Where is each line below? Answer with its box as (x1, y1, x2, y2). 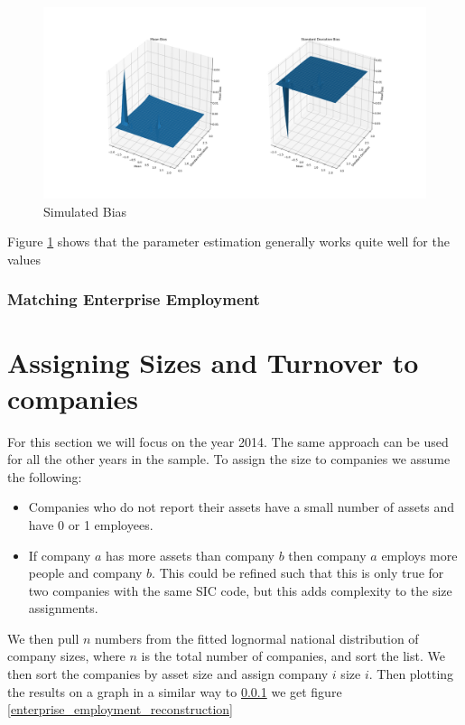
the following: (7, 467, 82, 486)
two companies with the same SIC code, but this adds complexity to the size (28, 581, 452, 600)
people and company (28, 563, 143, 582)
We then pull (7, 628, 79, 647)
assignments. (28, 599, 98, 618)
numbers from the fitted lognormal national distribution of (95, 628, 419, 647)
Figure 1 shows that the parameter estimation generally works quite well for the (7, 232, 450, 251)
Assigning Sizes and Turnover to (7, 344, 419, 381)
